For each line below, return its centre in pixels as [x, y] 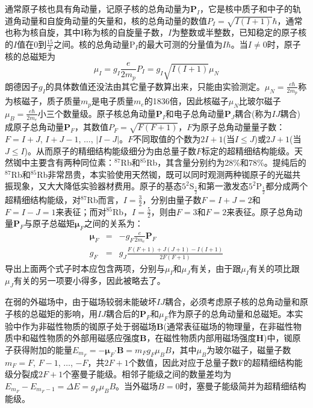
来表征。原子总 [256, 211]
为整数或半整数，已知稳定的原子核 [239, 32]
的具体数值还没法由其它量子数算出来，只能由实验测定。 [155, 86]
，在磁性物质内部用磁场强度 [201, 338]
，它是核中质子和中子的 [246, 8]
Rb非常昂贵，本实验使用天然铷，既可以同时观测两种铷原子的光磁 [165, 174]
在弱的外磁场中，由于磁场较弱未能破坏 [81, 302]
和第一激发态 [223, 186]
